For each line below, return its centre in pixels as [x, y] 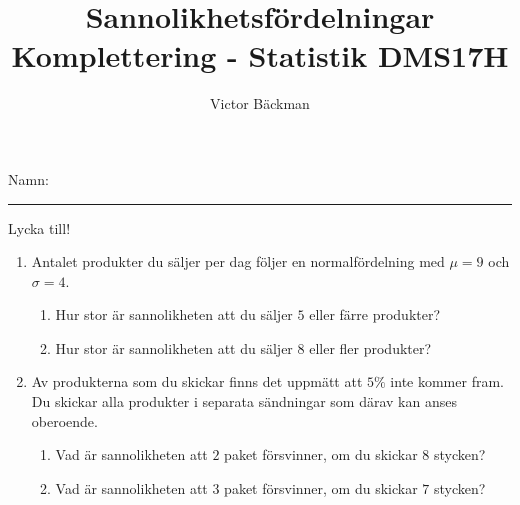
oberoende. [64, 420]
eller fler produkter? [370, 347]
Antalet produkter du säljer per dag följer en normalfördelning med [238, 261]
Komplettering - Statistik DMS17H [260, 55]
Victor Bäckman [260, 103]
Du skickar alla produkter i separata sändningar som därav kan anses [244, 401]
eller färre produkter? [375, 314]
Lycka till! [39, 227]
